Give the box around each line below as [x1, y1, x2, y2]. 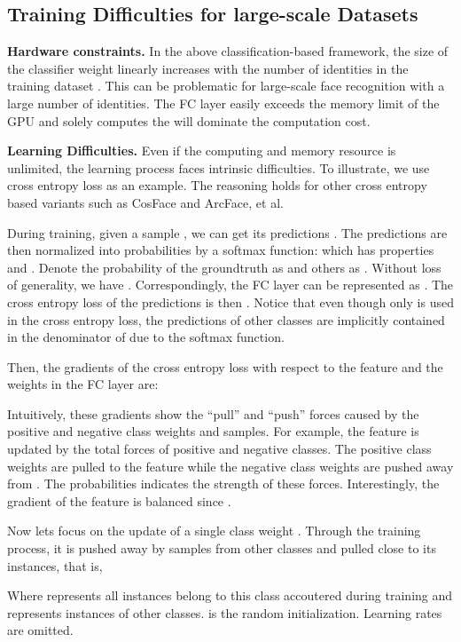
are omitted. [7, 621, 74, 639]
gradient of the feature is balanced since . [7, 491, 231, 510]
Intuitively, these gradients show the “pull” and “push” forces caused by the [7, 404, 419, 423]
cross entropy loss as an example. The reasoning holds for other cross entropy [7, 176, 427, 194]
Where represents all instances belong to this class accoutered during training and [7, 586, 453, 605]
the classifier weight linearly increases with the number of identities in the [7, 59, 409, 77]
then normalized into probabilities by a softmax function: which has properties [7, 241, 434, 259]
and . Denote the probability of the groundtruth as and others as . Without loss [7, 258, 441, 276]
